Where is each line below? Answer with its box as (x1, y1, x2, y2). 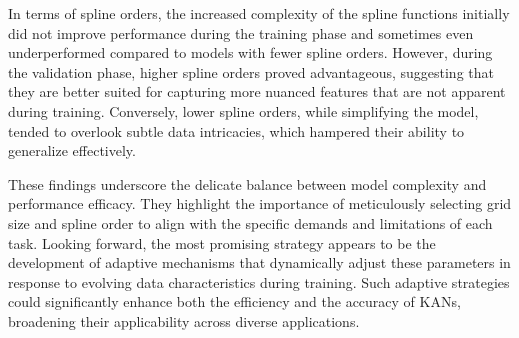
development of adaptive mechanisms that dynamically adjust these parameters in (8, 252, 511, 273)
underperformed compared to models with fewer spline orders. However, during (8, 42, 493, 63)
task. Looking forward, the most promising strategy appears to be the (8, 232, 436, 253)
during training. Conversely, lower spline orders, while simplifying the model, (8, 100, 479, 121)
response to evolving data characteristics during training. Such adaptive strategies (8, 271, 510, 292)
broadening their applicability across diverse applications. (8, 310, 360, 331)
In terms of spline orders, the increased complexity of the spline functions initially (8, 3, 510, 23)
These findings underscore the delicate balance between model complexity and (8, 173, 487, 194)
